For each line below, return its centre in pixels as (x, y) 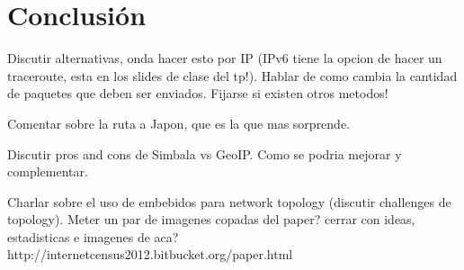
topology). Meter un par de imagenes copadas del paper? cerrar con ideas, (211, 219)
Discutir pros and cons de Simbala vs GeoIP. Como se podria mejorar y (205, 153)
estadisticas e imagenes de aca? (93, 236)
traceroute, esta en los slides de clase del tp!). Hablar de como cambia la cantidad (232, 75)
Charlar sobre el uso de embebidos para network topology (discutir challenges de (229, 201)
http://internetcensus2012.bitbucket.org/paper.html (150, 254)
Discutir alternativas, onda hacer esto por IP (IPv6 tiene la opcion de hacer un (225, 58)
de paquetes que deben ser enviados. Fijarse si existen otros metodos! (198, 93)
